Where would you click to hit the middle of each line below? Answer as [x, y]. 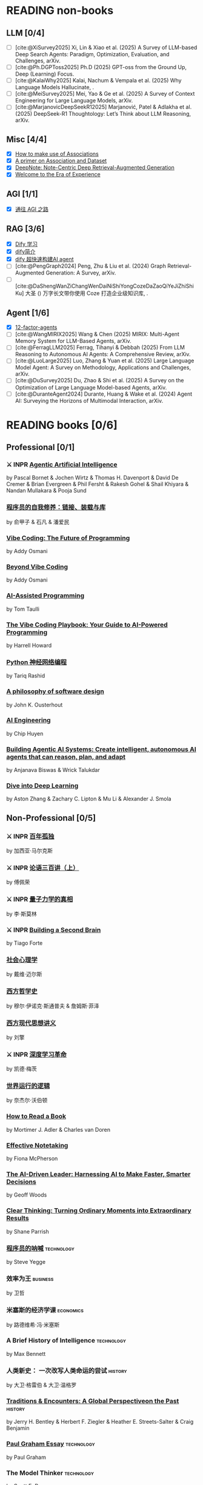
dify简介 [25, 251]
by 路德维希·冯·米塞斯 [33, 1324]
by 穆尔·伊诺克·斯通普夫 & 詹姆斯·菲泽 [53, 1006]
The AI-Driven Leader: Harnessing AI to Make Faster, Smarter [98, 1174]
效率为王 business [30, 1278]
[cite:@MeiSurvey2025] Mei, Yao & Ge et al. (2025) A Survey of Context [105, 94]
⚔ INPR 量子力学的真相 [40, 899]
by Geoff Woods [27, 1195]
